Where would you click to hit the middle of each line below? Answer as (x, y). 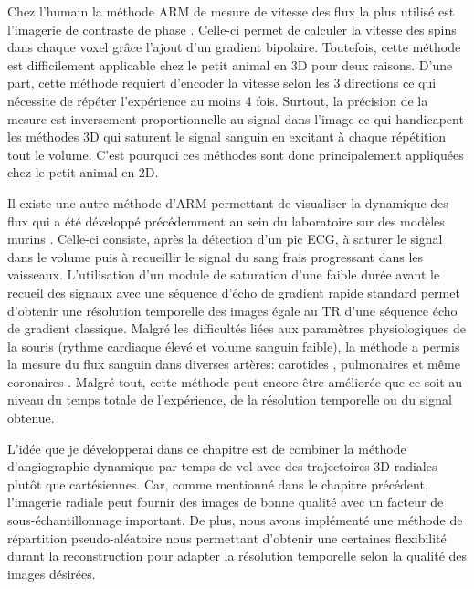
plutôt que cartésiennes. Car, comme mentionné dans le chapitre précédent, (218, 484)
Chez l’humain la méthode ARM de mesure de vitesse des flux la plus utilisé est (231, 11)
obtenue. (31, 418)
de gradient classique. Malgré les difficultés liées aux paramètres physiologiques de (237, 328)
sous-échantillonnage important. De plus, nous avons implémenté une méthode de (235, 520)
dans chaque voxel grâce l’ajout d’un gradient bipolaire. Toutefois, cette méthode (234, 47)
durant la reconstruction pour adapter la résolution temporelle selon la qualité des (237, 556)
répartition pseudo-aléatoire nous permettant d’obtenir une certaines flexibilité (227, 537)
